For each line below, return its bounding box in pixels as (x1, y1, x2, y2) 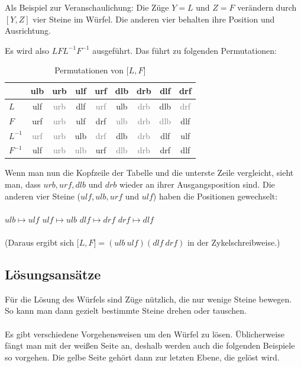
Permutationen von (54, 64, 124, 76)
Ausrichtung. (5, 24, 51, 37)
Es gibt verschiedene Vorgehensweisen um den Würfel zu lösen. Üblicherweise (5, 327, 284, 340)
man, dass (5, 178, 41, 191)
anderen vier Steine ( (5, 189, 81, 202)
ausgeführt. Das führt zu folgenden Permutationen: (92, 44, 277, 56)
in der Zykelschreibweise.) (187, 236, 280, 248)
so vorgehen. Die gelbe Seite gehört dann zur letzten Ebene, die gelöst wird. (5, 350, 280, 363)
